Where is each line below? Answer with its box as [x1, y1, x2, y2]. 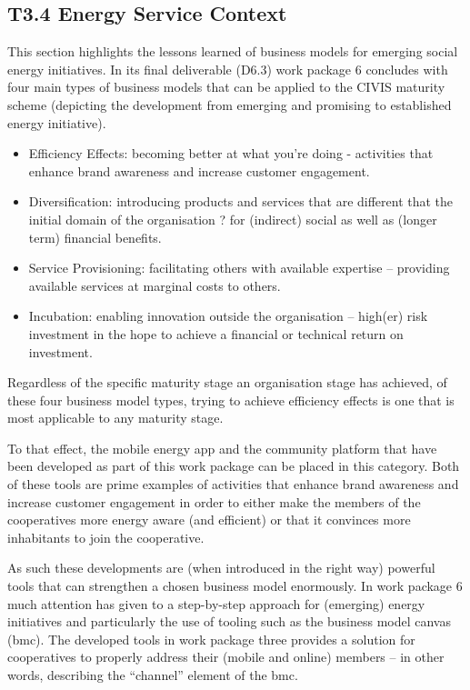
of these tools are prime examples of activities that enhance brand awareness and [7, 475, 459, 494]
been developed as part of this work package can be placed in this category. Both [7, 456, 460, 475]
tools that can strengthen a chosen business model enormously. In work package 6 [7, 576, 463, 595]
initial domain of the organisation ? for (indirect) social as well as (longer [28, 209, 437, 228]
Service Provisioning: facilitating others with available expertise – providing [28, 258, 450, 277]
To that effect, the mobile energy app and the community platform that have [7, 438, 437, 457]
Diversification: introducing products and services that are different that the [28, 192, 454, 211]
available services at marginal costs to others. [28, 275, 281, 295]
